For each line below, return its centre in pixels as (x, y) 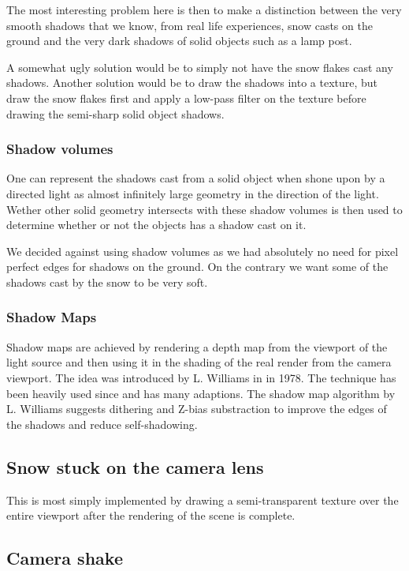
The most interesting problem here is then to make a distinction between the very (204, 9)
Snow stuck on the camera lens (135, 466)
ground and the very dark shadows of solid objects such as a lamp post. (179, 41)
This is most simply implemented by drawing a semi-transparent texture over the (203, 500)
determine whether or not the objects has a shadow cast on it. (156, 225)
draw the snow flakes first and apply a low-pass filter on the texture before (186, 98)
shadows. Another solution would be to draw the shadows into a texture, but (192, 83)
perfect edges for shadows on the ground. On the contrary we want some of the (197, 267)
